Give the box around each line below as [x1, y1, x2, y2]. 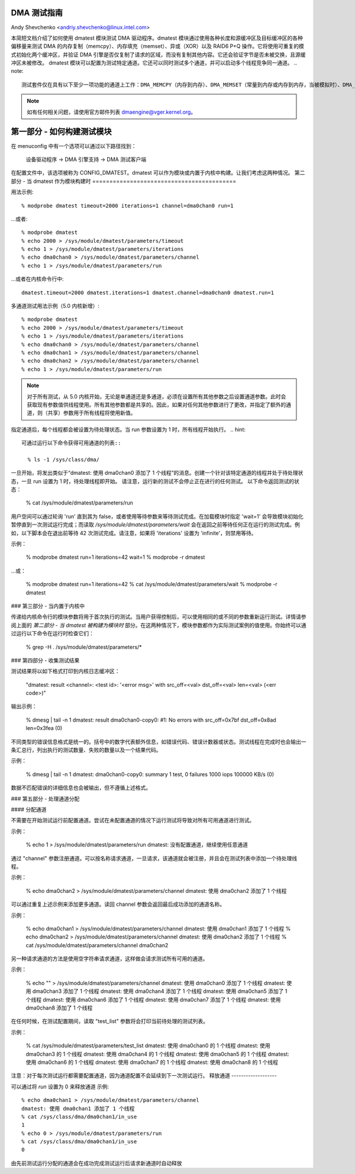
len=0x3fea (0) [25, 725, 63, 732]
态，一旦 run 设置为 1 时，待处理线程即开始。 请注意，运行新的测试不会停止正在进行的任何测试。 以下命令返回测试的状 [11, 477, 300, 485]
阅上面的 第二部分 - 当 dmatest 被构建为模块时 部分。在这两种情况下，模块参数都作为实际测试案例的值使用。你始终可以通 [11, 622, 307, 629]
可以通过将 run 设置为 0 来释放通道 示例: [11, 1083, 109, 1090]
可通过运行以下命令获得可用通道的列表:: [21, 440, 121, 446]
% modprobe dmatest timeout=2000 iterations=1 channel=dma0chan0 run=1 [21, 202, 234, 209]
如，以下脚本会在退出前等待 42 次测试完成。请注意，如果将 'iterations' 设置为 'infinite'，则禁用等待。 [11, 529, 257, 536]
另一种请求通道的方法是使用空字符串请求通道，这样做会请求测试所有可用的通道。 [11, 955, 208, 962]
